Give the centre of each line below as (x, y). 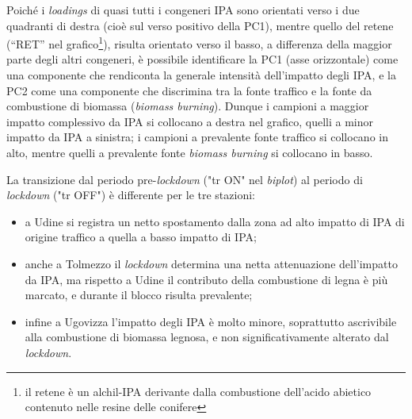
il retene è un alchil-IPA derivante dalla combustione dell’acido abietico (198, 391)
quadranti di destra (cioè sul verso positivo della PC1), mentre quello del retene (200, 25)
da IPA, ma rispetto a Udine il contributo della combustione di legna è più (206, 279)
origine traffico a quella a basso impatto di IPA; (141, 237)
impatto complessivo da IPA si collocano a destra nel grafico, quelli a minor (190, 121)
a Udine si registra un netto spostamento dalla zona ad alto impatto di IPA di (215, 221)
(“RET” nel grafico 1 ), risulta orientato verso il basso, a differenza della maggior (199, 42)
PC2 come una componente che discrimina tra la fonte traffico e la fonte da (189, 90)
